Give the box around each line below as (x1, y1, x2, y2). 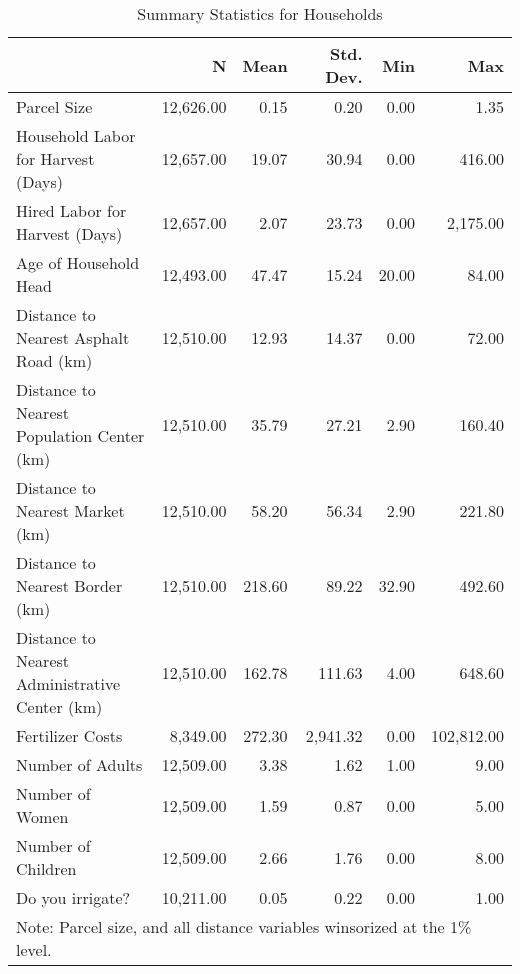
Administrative (16, 672, 121, 695)
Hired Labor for (16, 199, 127, 222)
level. (16, 938, 52, 961)
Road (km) (16, 349, 93, 372)
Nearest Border (16, 574, 123, 597)
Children (16, 857, 77, 880)
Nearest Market (16, 499, 125, 522)
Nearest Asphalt (16, 326, 130, 349)
